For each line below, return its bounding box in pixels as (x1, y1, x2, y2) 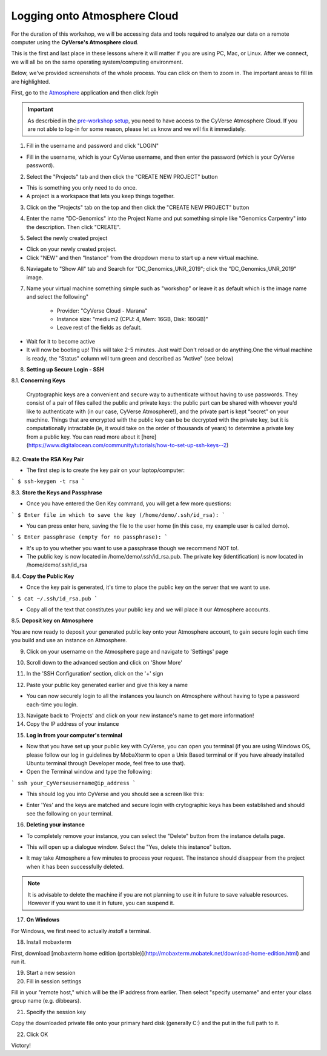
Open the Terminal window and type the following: (26, 768, 153, 775)
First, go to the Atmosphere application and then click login (11, 88, 159, 96)
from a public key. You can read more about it (26, 433, 140, 440)
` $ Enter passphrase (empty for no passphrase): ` (11, 534, 168, 540)
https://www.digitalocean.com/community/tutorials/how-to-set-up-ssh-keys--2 (28, 442, 227, 449)
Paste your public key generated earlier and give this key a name (26, 681, 188, 688)
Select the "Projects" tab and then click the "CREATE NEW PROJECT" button (26, 173, 218, 180)
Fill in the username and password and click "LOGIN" (26, 142, 159, 150)
